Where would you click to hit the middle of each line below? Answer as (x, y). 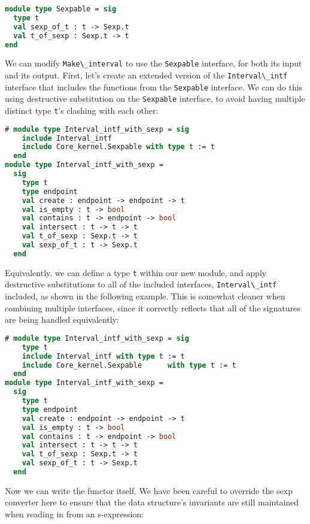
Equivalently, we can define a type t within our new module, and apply (136, 272)
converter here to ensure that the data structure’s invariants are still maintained (152, 502)
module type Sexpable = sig (61, 9)
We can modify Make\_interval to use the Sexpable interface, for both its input (154, 63)
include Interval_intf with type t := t (103, 356)
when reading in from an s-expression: (75, 514)
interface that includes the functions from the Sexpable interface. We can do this (154, 87)
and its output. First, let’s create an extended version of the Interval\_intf (146, 75)
